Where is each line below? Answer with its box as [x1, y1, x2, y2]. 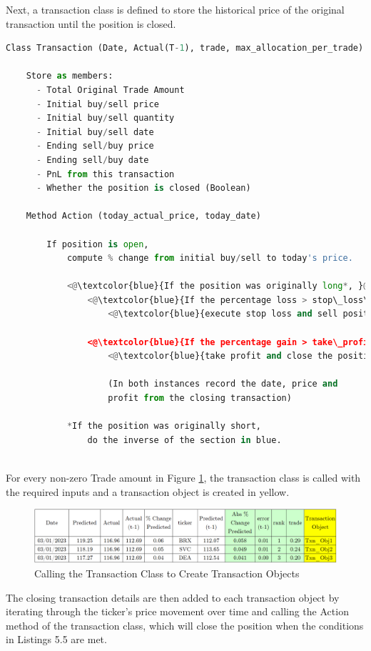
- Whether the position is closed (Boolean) [36, 183, 251, 194]
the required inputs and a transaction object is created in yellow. [6, 484, 290, 499]
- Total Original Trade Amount [36, 84, 185, 95]
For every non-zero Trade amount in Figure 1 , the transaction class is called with [6, 470, 361, 484]
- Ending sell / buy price [36, 141, 154, 151]
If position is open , [46, 239, 149, 249]
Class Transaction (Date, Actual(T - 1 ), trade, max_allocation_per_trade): [6, 43, 369, 54]
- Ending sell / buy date [36, 154, 149, 165]
